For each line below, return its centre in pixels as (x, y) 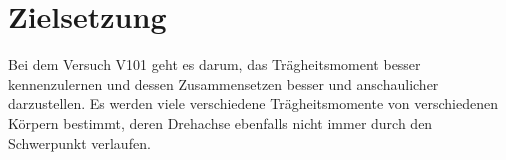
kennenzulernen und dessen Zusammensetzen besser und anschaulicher (223, 83)
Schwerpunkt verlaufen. (79, 142)
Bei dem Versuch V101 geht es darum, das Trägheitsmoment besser (214, 64)
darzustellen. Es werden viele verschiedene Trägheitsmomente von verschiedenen (253, 103)
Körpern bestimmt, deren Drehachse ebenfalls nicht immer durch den (220, 122)
